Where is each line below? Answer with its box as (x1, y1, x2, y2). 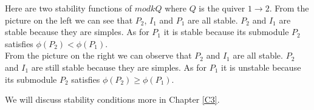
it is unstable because (221, 60, 301, 73)
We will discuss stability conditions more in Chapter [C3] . (5, 93, 220, 106)
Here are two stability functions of (5, 2, 132, 14)
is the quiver (199, 2, 245, 14)
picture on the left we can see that (5, 13, 133, 26)
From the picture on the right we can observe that (5, 49, 192, 62)
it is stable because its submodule (163, 25, 289, 38)
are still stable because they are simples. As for (31, 60, 207, 73)
